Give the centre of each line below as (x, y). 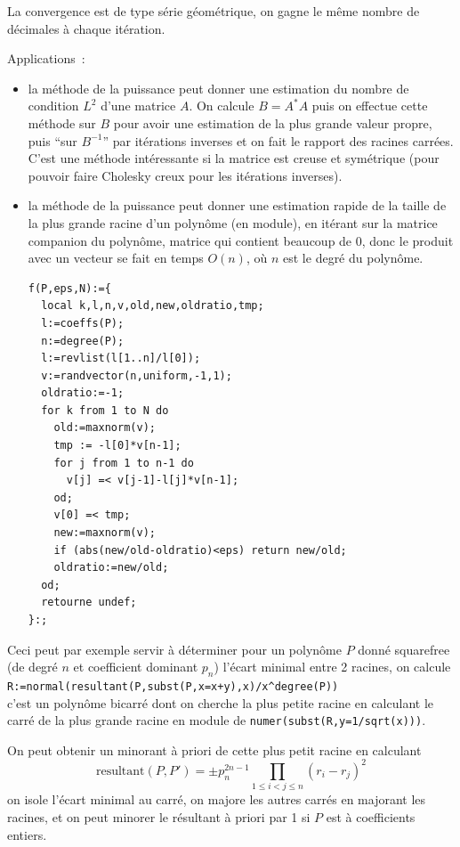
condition (53, 106)
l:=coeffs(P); (83, 323)
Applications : (46, 58)
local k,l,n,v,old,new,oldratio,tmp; (153, 306)
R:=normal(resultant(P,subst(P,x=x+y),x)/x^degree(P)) (173, 686)
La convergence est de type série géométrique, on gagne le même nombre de (214, 11)
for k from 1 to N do (105, 410)
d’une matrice (138, 106)
